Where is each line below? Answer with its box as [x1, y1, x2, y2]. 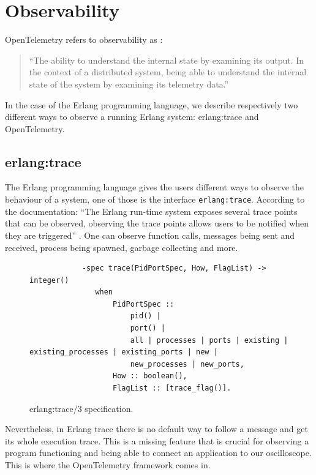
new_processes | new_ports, [130, 359, 244, 368]
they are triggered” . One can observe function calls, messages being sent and [5, 228, 295, 241]
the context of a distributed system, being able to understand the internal [29, 65, 307, 78]
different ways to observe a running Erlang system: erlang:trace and [5, 110, 259, 123]
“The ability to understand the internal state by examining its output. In [29, 53, 304, 66]
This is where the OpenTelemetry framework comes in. [5, 458, 211, 471]
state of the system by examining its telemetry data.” [29, 77, 229, 90]
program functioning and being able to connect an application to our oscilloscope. [5, 446, 312, 459]
